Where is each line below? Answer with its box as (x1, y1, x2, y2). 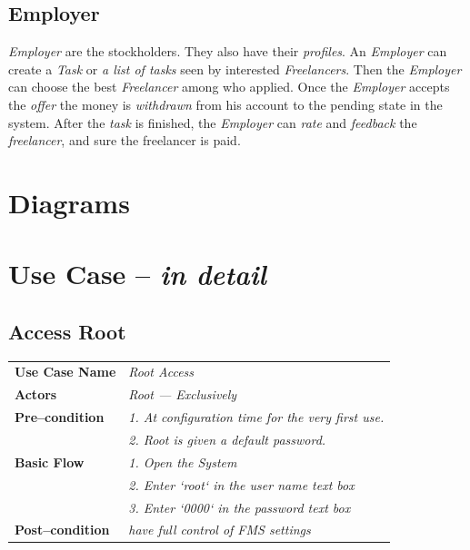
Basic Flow (15, 452, 85, 471)
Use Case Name (15, 362, 116, 381)
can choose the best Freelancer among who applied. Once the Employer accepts (8, 77, 450, 96)
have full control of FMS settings (128, 520, 311, 539)
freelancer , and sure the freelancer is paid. (8, 131, 241, 150)
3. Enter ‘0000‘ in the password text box (128, 497, 351, 516)
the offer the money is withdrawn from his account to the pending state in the (8, 94, 443, 113)
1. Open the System (128, 452, 237, 471)
